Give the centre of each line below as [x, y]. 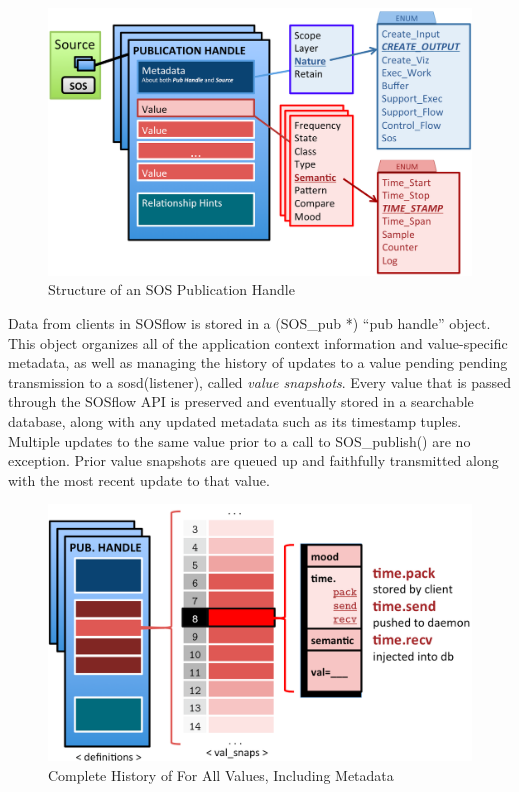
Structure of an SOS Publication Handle [171, 289]
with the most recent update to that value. [139, 479]
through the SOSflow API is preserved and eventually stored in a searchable [241, 401]
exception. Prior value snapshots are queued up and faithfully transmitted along [253, 460]
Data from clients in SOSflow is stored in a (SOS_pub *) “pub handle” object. [249, 323]
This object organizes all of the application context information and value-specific [258, 342]
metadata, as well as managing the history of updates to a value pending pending [258, 362]
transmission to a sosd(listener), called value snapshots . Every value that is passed [260, 381]
